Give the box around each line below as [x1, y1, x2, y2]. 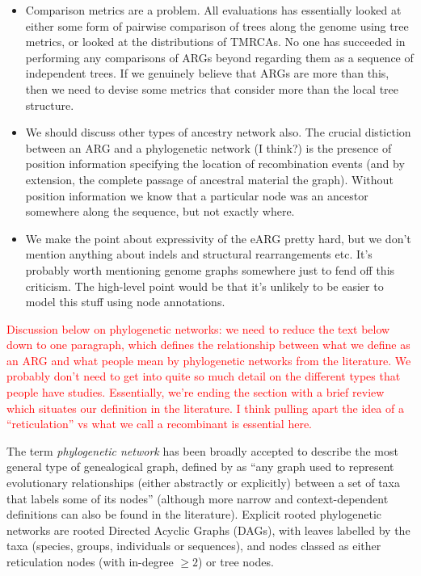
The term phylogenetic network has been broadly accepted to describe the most [6, 442, 398, 459]
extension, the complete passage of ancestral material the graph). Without [25, 170, 394, 187]
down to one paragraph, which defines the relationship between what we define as [6, 336, 410, 353]
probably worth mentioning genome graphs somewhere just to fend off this [25, 261, 395, 278]
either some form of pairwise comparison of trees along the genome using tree [25, 17, 409, 34]
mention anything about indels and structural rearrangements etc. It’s [25, 246, 373, 263]
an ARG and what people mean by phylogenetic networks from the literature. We [6, 351, 411, 368]
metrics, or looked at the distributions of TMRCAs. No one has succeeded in [25, 33, 406, 50]
